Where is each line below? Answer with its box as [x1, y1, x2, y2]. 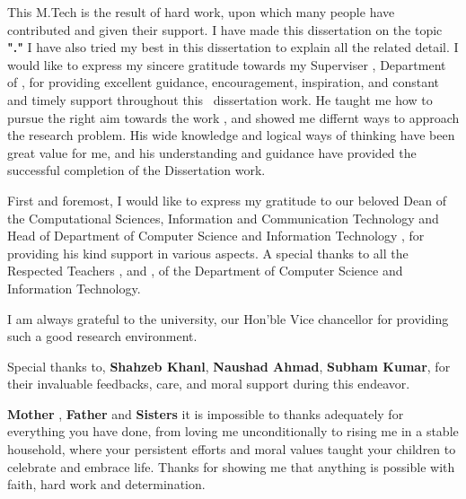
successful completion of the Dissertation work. [7, 161, 266, 179]
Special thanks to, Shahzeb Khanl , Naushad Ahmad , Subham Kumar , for [7, 356, 451, 375]
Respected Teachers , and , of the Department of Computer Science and [7, 261, 403, 280]
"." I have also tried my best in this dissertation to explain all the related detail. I [7, 38, 459, 57]
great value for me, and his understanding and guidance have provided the [7, 143, 417, 162]
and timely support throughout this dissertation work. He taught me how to [7, 90, 433, 109]
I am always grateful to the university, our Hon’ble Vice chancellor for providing [7, 309, 449, 328]
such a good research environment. [7, 327, 198, 346]
